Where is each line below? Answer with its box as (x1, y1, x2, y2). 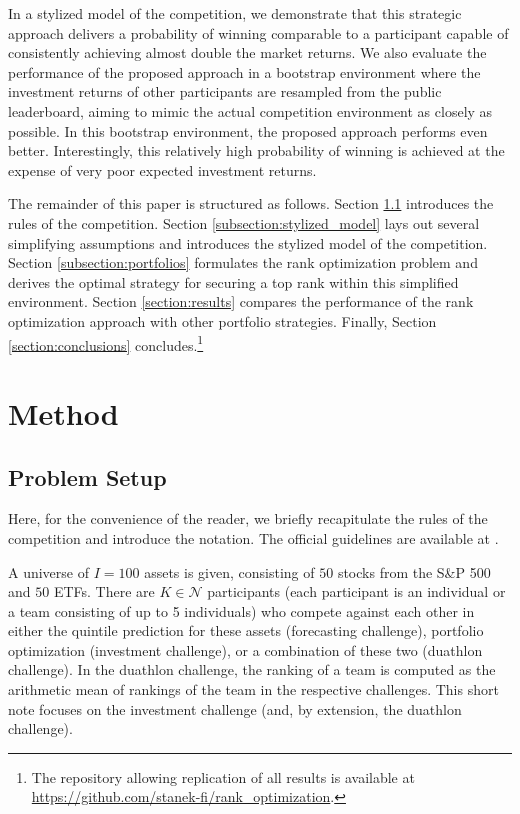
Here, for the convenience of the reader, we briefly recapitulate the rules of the (8, 508, 488, 529)
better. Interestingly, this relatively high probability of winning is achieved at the (8, 140, 505, 161)
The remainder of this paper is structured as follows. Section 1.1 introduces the (8, 193, 494, 214)
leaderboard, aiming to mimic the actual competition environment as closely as (8, 100, 493, 121)
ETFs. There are (53, 581, 155, 602)
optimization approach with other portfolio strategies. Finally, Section (8, 310, 437, 331)
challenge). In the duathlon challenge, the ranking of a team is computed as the (8, 659, 496, 680)
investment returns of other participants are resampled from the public (8, 81, 442, 102)
